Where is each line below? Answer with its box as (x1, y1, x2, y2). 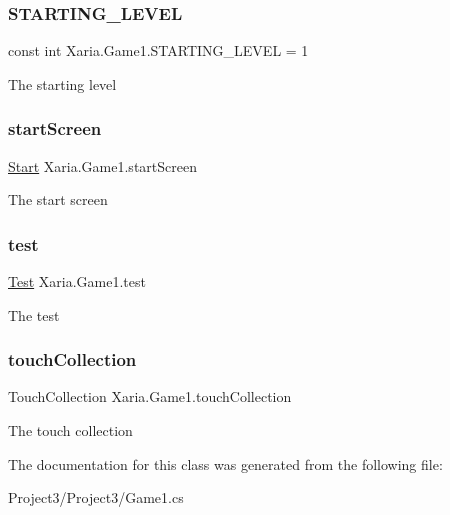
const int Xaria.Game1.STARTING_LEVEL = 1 (8, 40, 309, 61)
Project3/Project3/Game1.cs (8, 487, 184, 508)
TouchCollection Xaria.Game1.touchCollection (8, 386, 292, 407)
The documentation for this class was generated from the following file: (8, 453, 443, 474)
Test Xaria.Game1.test (8, 271, 146, 292)
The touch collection (8, 420, 133, 441)
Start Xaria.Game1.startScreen (8, 155, 197, 176)
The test (8, 304, 60, 325)
